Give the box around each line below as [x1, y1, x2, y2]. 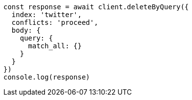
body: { [11, 26, 41, 34]
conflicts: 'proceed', [11, 19, 98, 26]
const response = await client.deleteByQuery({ [3, 3, 189, 11]
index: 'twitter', [11, 11, 82, 19]
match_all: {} [28, 42, 82, 50]
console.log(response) [3, 73, 90, 81]
